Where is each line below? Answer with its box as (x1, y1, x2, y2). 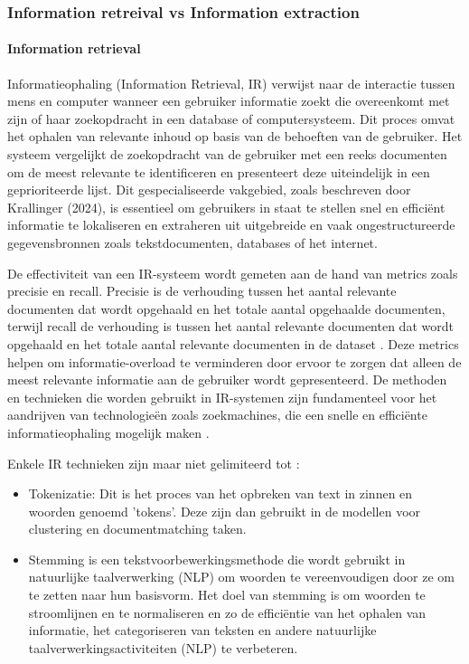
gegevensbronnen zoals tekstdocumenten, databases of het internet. (7, 232, 378, 251)
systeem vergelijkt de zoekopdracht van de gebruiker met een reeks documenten (7, 145, 447, 164)
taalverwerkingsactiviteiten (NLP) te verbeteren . (28, 638, 298, 657)
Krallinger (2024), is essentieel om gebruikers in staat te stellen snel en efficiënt (7, 197, 446, 216)
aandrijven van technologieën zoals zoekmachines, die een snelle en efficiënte (7, 405, 427, 424)
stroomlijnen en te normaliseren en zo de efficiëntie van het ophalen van (28, 602, 427, 621)
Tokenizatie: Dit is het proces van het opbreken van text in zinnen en (28, 484, 413, 503)
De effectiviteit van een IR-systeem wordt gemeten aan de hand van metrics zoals (7, 263, 458, 282)
